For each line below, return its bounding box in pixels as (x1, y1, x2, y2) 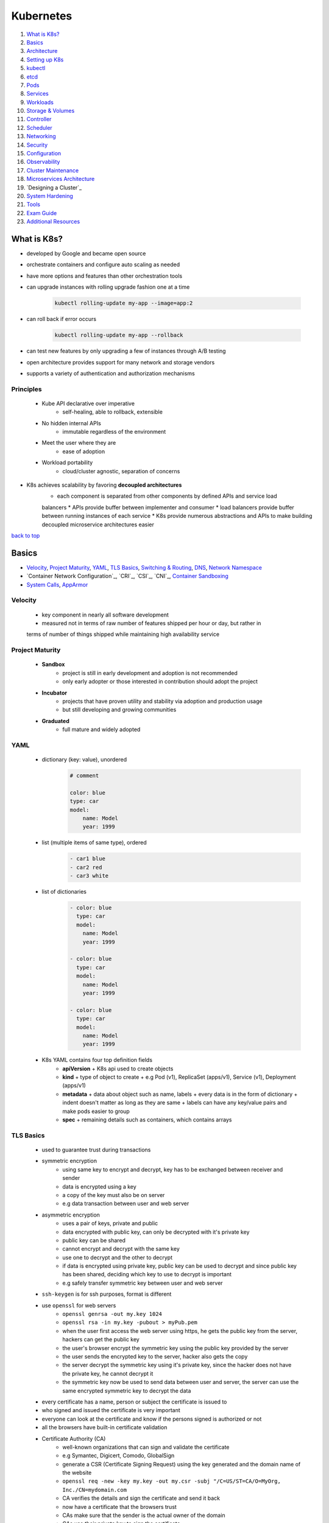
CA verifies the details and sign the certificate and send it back (62, 1494, 221, 1502)
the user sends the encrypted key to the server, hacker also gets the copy (62, 1352, 248, 1360)
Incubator (41, 689, 67, 696)
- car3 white (69, 872, 109, 880)
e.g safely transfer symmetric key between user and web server (62, 1279, 223, 1287)
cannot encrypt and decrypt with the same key (62, 1245, 180, 1253)
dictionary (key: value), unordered (41, 756, 127, 763)
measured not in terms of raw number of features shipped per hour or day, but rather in (41, 620, 261, 627)
